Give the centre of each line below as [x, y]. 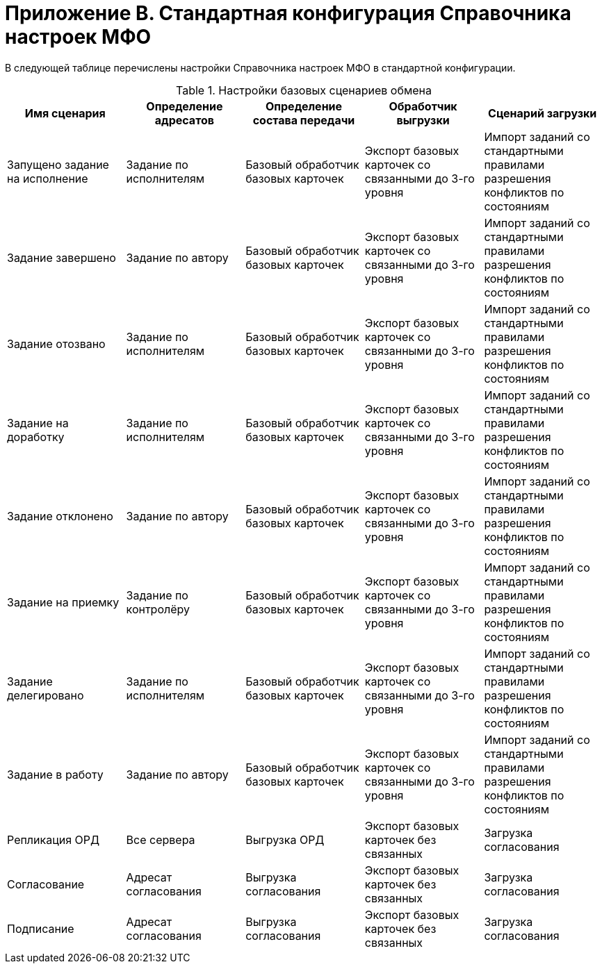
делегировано [46, 695]
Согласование [46, 884]
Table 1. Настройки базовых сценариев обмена [304, 90]
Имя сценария [65, 113]
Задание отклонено [60, 516]
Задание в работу [55, 774]
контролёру [158, 609]
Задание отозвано [56, 343]
